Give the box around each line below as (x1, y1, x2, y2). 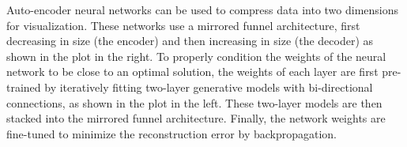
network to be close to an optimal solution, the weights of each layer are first (6, 63, 379, 80)
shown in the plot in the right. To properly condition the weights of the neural (6, 47, 386, 64)
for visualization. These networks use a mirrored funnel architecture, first (6, 17, 360, 33)
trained (6, 78, 41, 95)
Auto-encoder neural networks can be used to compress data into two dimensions (6, 2, 399, 17)
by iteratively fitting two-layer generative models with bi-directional (44, 78, 373, 95)
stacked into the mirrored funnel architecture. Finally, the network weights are (6, 110, 386, 126)
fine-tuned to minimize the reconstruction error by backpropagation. (6, 125, 337, 141)
